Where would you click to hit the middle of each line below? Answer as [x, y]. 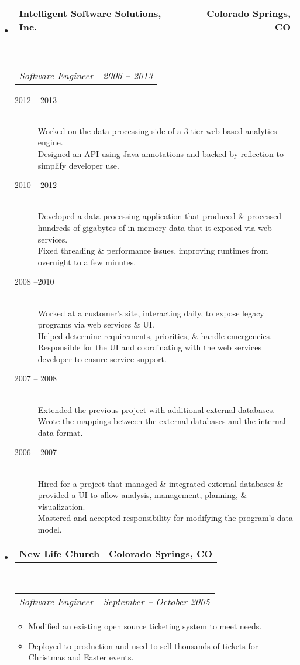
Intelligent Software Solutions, [90, 13]
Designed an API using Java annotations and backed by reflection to [161, 153]
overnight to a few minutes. [87, 262]
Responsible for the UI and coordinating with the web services [149, 347]
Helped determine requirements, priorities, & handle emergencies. [155, 335]
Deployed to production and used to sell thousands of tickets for [143, 645]
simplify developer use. [78, 165]
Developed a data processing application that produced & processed [160, 216]
